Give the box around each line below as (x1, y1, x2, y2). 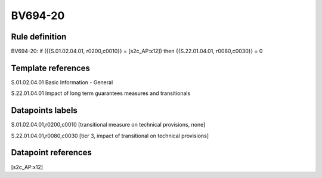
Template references (11, 63, 91, 73)
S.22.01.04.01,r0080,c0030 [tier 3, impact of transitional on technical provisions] (11, 132, 209, 139)
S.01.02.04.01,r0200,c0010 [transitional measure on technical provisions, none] (11, 121, 206, 128)
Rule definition (11, 32, 67, 42)
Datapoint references (11, 148, 92, 158)
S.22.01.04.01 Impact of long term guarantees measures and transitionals (11, 90, 191, 97)
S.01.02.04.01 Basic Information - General (11, 78, 113, 86)
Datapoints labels (11, 105, 78, 116)
